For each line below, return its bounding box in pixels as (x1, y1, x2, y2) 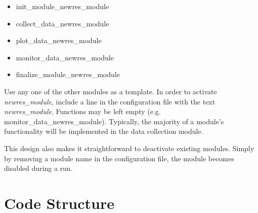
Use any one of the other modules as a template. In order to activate (4, 86, 217, 96)
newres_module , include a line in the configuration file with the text (4, 96, 216, 106)
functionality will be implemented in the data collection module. (4, 126, 203, 136)
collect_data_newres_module (16, 18, 109, 28)
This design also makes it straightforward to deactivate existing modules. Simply (4, 143, 254, 153)
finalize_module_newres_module (16, 69, 120, 80)
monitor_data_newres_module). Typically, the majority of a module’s (4, 116, 224, 126)
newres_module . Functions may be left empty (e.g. (4, 106, 161, 117)
